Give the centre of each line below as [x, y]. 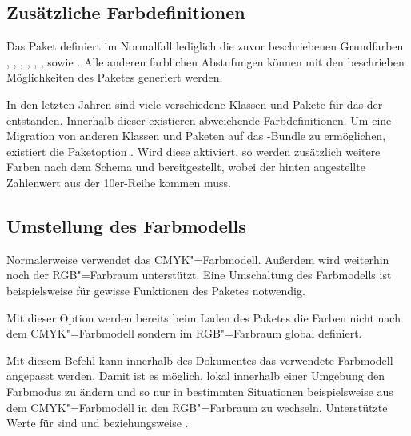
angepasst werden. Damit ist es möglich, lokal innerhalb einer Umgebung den [196, 376]
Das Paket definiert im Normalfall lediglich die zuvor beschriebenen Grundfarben [205, 46]
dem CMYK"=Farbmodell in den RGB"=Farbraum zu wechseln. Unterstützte [197, 407]
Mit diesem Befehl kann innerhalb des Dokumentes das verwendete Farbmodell [200, 360]
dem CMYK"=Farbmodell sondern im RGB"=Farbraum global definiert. [184, 333]
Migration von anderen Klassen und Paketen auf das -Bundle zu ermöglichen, [196, 136]
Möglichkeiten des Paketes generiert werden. [115, 77]
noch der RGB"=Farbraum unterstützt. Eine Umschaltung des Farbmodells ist [199, 275]
